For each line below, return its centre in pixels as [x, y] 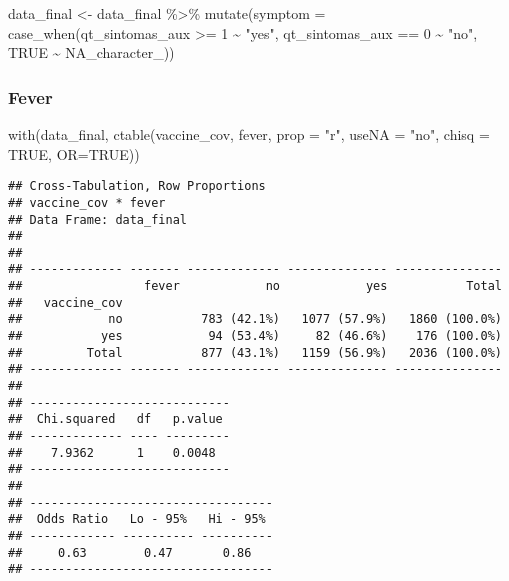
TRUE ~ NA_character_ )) [91, 52]
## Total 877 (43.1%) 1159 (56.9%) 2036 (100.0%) [255, 352]
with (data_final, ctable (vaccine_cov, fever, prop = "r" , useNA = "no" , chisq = [249, 134]
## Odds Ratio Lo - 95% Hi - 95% [137, 519]
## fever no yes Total [255, 286]
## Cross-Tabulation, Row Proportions [137, 186]
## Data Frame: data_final [97, 219]
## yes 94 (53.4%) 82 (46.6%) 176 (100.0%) [255, 336]
